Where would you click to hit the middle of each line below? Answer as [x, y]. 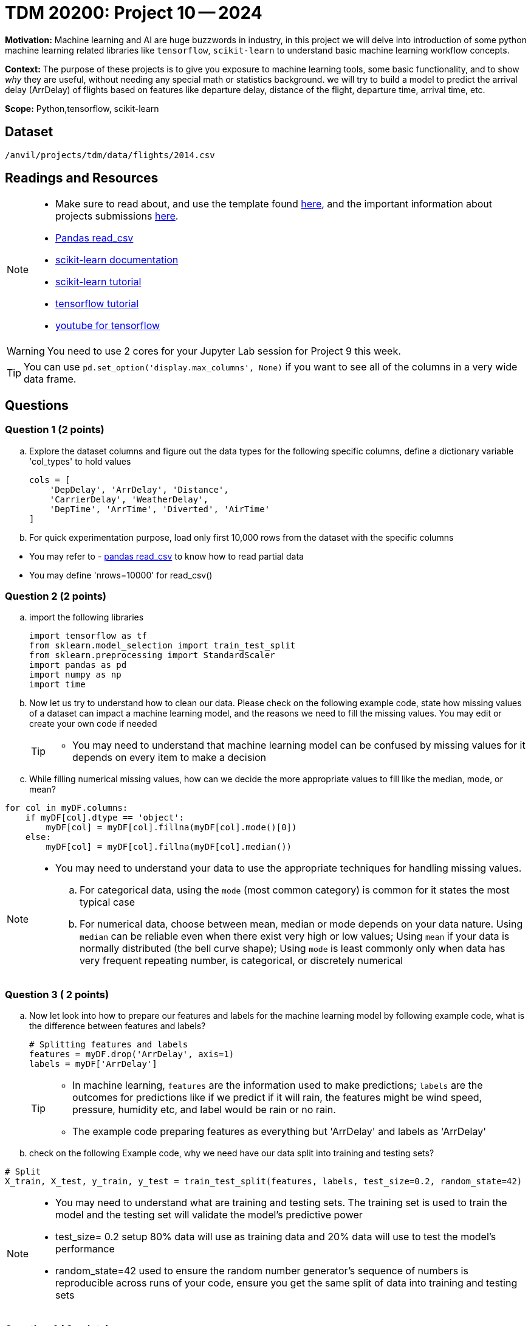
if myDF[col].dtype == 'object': [105, 818]
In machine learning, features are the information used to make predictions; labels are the [278, 1085]
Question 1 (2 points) [55, 430]
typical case [107, 902]
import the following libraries [87, 617]
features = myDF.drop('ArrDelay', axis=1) [132, 1054]
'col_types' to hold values [80, 461]
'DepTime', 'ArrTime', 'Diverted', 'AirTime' [160, 509]
